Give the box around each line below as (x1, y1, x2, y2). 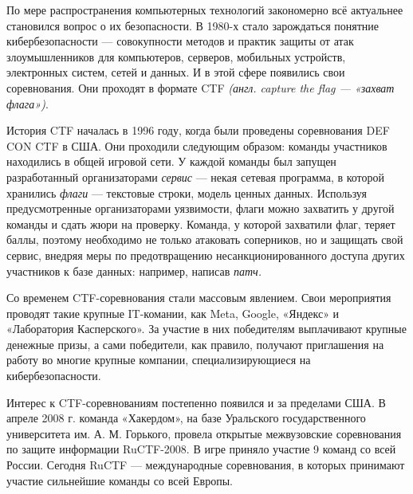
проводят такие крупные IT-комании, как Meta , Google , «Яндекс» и (6, 304, 340, 321)
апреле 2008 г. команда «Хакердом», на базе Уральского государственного (6, 410, 366, 426)
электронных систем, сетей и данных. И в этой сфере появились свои (6, 64, 345, 80)
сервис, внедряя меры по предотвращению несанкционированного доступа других (6, 246, 405, 263)
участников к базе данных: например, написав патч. (6, 262, 262, 279)
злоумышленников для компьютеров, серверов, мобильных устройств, (6, 48, 346, 65)
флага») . (6, 95, 49, 112)
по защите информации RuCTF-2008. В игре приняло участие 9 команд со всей (6, 441, 396, 457)
